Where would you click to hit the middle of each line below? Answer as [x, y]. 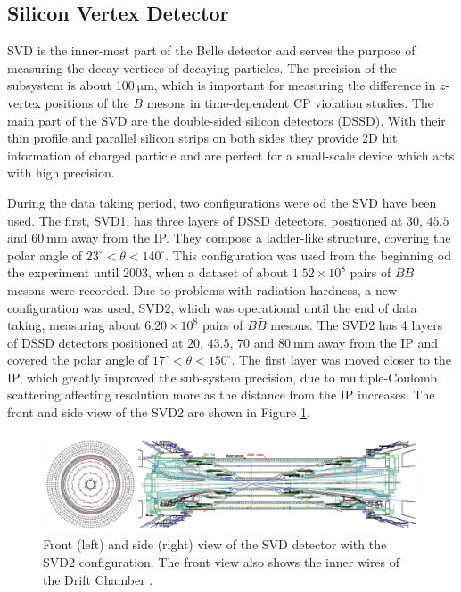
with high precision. [61, 173]
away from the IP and [379, 342]
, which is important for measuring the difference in [295, 85]
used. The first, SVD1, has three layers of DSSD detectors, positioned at [205, 220]
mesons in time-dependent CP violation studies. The [290, 102]
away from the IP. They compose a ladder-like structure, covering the [261, 238]
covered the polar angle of [78, 360]
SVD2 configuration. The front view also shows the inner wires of [222, 562]
